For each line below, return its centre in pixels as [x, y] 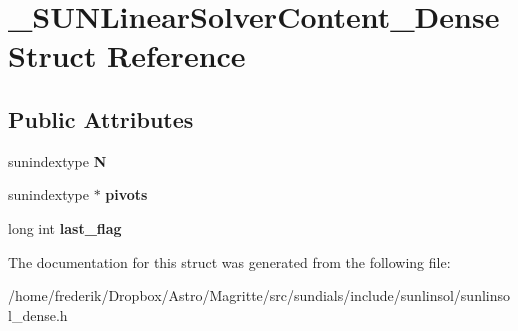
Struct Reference [127, 55]
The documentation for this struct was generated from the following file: [229, 261]
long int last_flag [65, 227]
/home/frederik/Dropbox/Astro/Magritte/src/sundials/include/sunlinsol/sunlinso [259, 295]
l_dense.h [38, 314]
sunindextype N [57, 160]
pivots [126, 194]
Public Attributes [101, 118]
